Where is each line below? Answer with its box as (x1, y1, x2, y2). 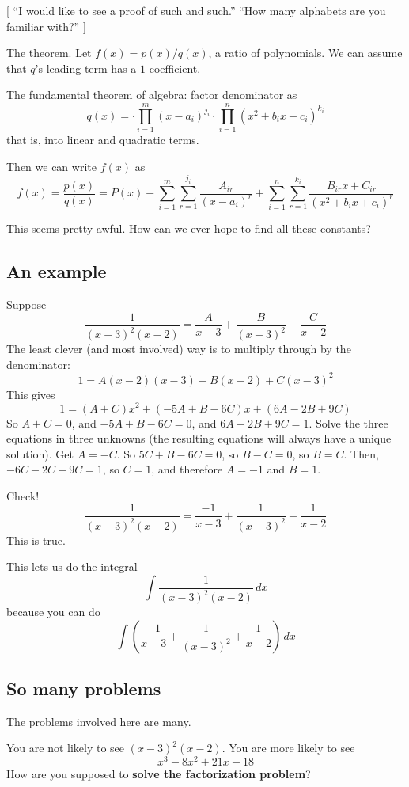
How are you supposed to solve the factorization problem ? (6, 766, 311, 782)
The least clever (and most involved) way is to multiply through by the (6, 340, 351, 357)
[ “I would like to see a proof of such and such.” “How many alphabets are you (6, 2, 386, 18)
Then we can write (6, 158, 97, 174)
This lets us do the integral (6, 558, 138, 575)
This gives (6, 386, 55, 402)
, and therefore (151, 461, 223, 477)
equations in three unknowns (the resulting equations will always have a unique (6, 430, 392, 447)
